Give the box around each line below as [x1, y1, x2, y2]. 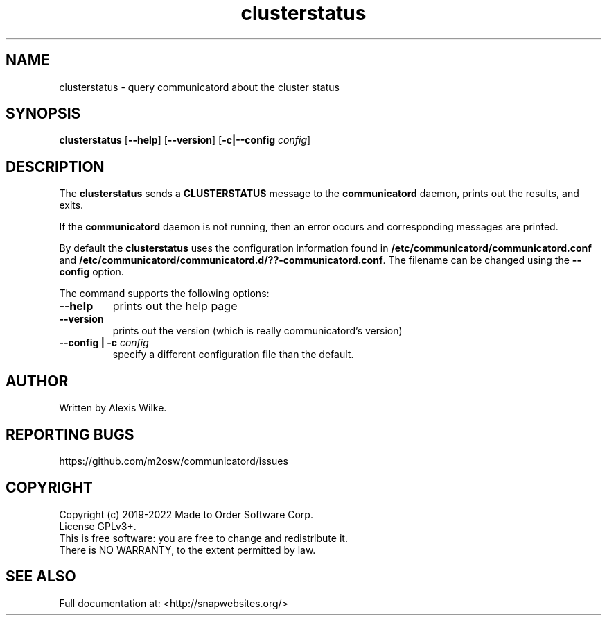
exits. [59, 199, 84, 212]
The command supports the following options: [59, 287, 270, 300]
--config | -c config [59, 337, 149, 349]
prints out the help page [112, 299, 238, 314]
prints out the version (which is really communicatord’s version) [112, 325, 403, 337]
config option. [59, 266, 124, 278]
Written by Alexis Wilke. [59, 402, 167, 414]
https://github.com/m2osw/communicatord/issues [59, 454, 288, 467]
